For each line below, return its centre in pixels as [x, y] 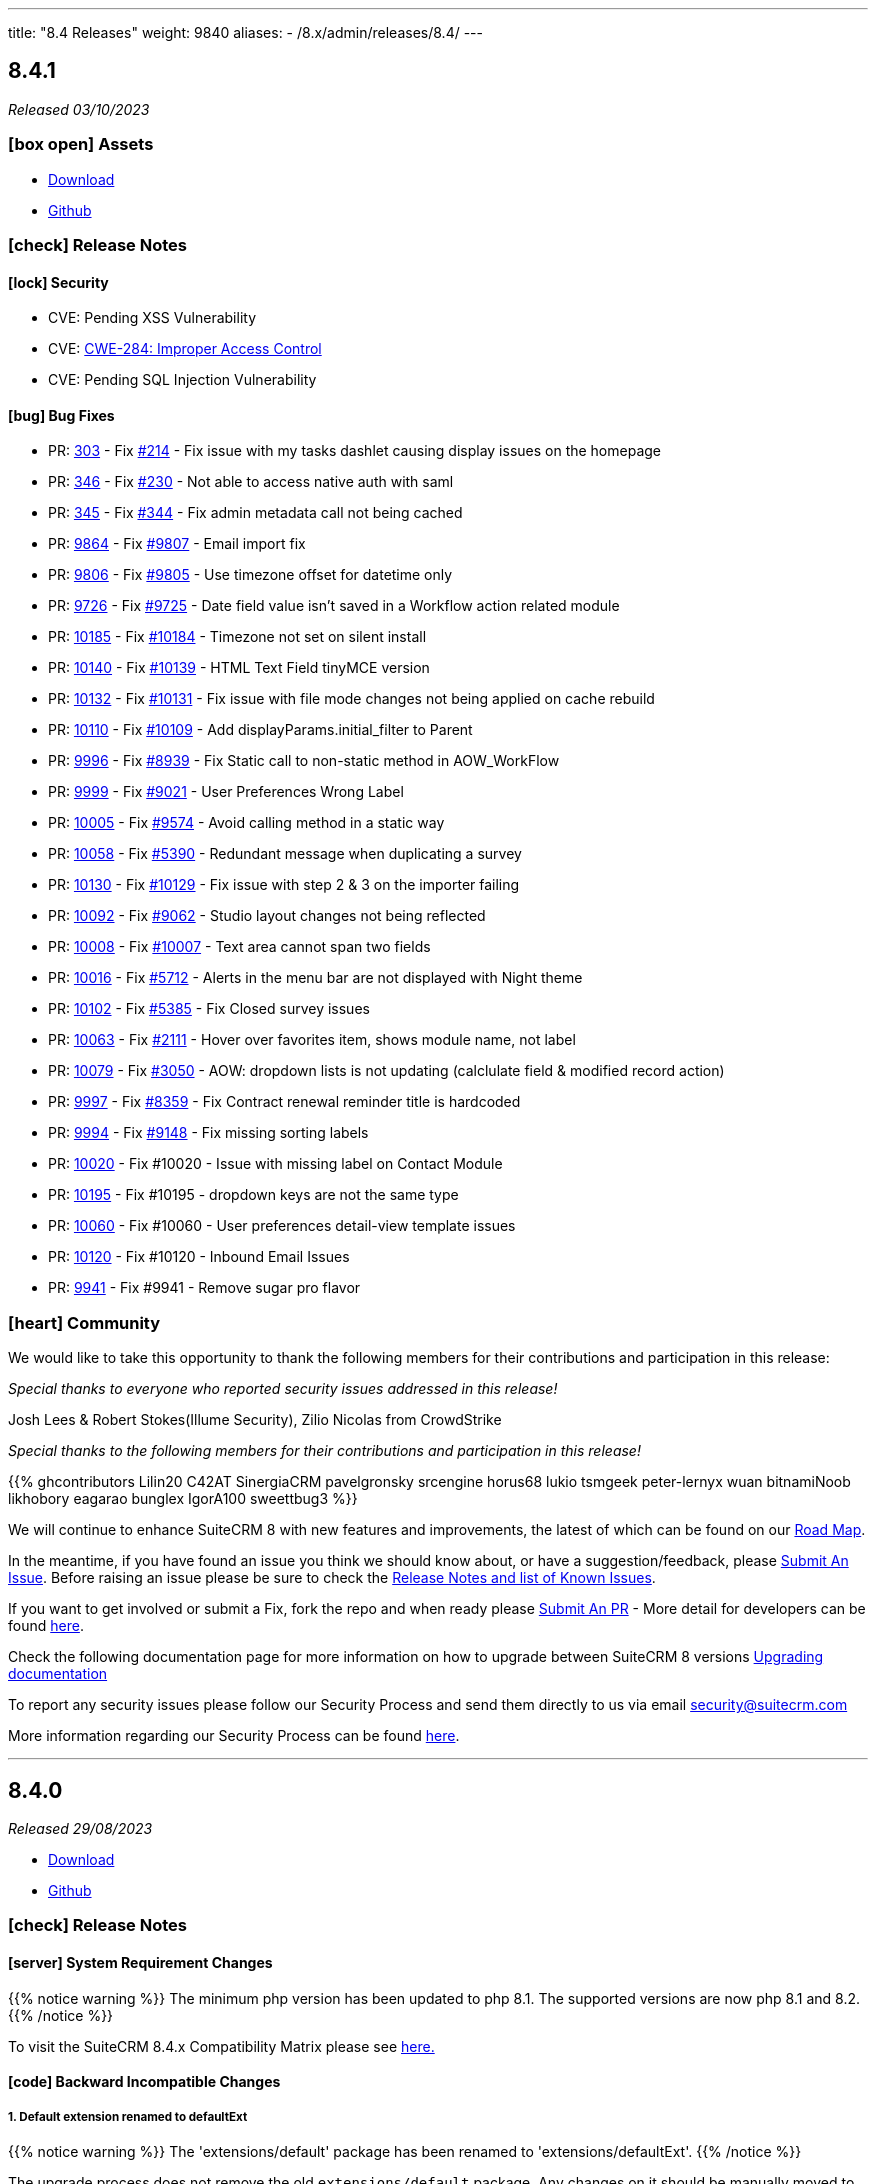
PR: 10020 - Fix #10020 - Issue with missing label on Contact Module [275, 1164]
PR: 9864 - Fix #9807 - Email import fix [177, 544]
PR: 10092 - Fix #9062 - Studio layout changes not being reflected [267, 916]
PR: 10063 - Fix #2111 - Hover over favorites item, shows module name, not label [312, 1040]
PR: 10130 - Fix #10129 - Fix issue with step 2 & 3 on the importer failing [284, 885]
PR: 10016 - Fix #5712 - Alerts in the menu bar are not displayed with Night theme [315, 978]
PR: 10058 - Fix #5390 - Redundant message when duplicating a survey [285, 854]
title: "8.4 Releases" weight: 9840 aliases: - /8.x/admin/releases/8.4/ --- [245, 32]
